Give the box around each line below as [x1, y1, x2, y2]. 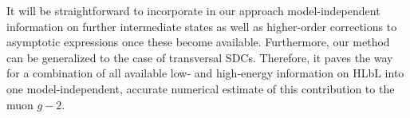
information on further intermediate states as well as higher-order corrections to [6, 18, 397, 34]
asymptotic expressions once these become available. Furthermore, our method [6, 33, 390, 50]
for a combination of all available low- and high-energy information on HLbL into [6, 65, 404, 81]
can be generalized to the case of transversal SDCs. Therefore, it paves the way [6, 49, 393, 65]
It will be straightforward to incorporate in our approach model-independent [6, 2, 380, 18]
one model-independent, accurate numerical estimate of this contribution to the [6, 80, 395, 96]
